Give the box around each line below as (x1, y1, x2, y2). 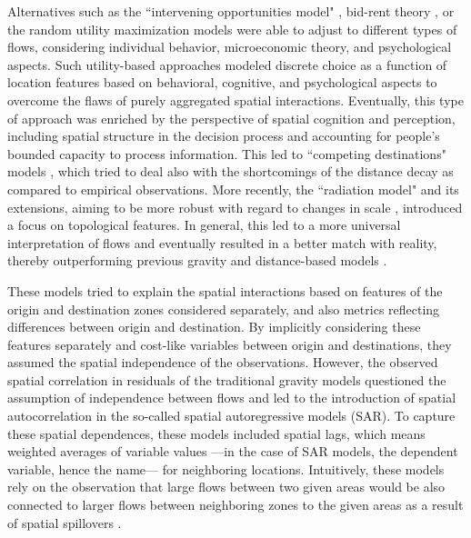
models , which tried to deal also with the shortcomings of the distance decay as (7, 162, 454, 181)
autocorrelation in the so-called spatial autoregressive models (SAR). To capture (7, 406, 456, 425)
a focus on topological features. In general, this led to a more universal (7, 215, 401, 234)
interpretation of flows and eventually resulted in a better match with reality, (7, 233, 437, 252)
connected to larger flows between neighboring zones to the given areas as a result (7, 495, 464, 514)
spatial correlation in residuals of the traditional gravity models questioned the (7, 370, 446, 389)
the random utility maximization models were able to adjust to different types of (7, 19, 457, 38)
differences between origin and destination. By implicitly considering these (7, 317, 421, 336)
